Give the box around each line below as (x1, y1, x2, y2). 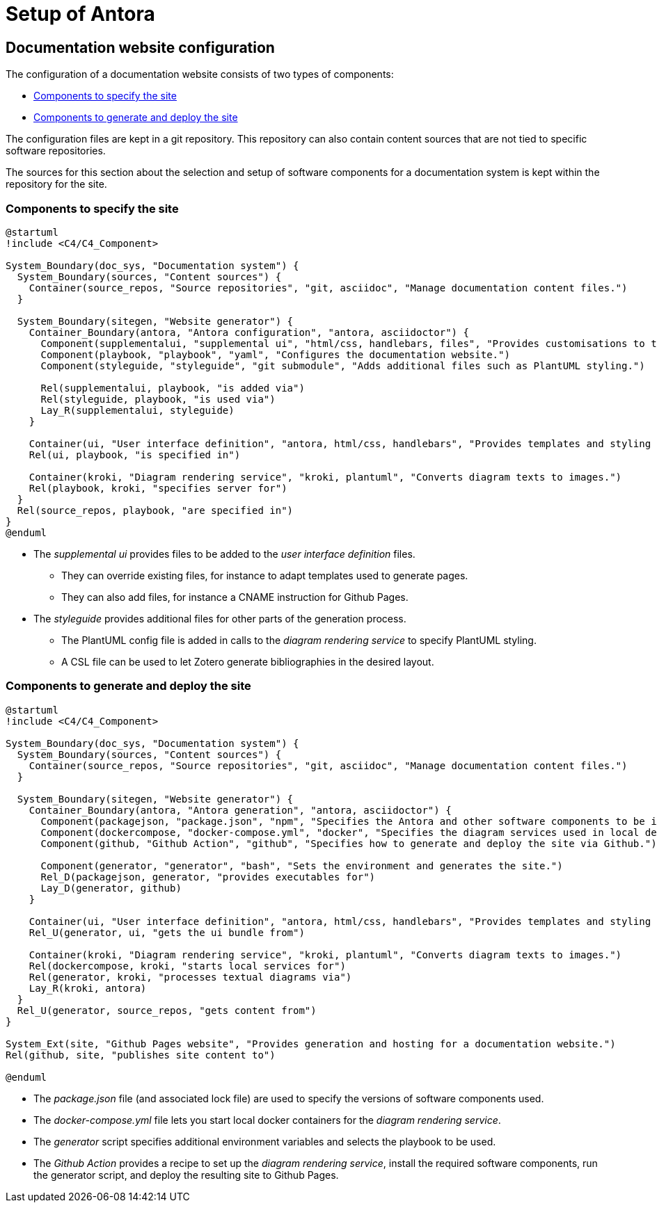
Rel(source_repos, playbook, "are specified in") (17, 504, 294, 516)
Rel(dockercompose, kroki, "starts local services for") (29, 960, 346, 972)
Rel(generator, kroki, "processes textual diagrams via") (29, 971, 352, 983)
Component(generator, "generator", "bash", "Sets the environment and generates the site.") (40, 860, 563, 871)
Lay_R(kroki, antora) (29, 982, 147, 994)
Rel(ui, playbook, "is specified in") (29, 449, 241, 460)
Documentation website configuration (6, 38, 275, 56)
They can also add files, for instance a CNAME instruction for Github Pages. (61, 590, 409, 603)
